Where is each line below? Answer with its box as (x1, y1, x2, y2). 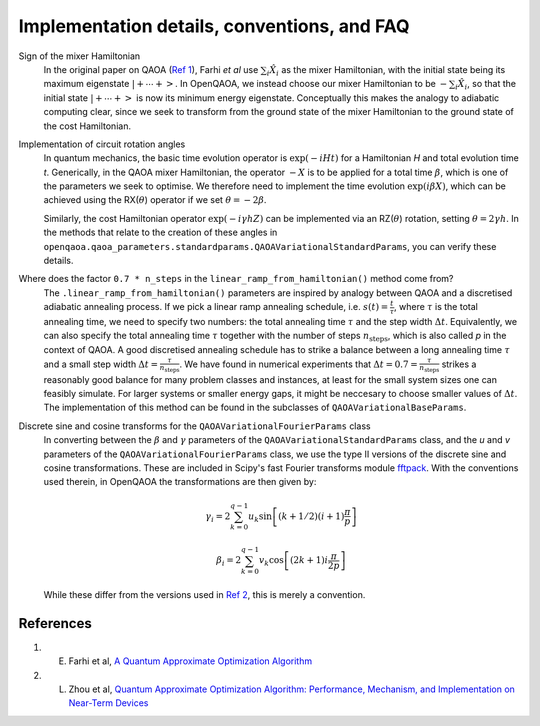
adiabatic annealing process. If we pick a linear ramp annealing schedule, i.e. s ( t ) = (43, 301, 389, 313)
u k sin (248, 510, 273, 524)
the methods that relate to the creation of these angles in (43, 226, 278, 239)
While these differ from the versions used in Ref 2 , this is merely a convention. (43, 589, 366, 601)
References (18, 615, 92, 632)
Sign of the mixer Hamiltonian (18, 50, 141, 62)
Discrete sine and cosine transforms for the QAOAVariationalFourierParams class (18, 420, 371, 432)
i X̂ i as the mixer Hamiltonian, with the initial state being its (266, 63, 506, 78)
